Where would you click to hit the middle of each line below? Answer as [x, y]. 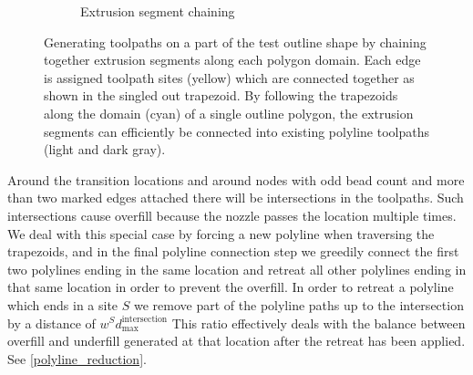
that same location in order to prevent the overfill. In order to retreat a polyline [231, 287]
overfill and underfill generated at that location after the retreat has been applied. [236, 341]
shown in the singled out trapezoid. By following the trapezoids [221, 95]
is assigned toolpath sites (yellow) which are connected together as [229, 77]
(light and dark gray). [105, 149]
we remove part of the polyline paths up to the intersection [299, 304]
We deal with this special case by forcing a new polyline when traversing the [221, 233]
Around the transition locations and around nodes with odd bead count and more [236, 179]
